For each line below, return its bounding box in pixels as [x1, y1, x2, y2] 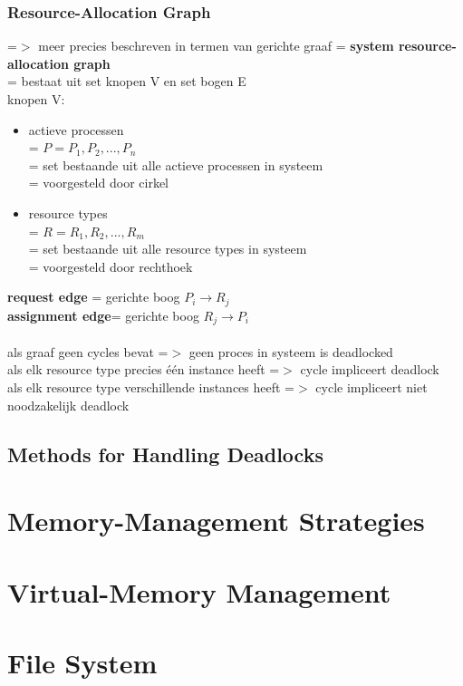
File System [7, 643, 158, 681]
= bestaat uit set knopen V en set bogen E [7, 72, 246, 91]
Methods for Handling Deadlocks [7, 440, 323, 468]
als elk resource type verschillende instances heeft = [7, 378, 295, 397]
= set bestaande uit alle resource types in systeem [28, 239, 307, 258]
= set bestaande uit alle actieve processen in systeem [28, 155, 323, 174]
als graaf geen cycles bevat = [7, 342, 169, 361]
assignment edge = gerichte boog [7, 305, 199, 324]
